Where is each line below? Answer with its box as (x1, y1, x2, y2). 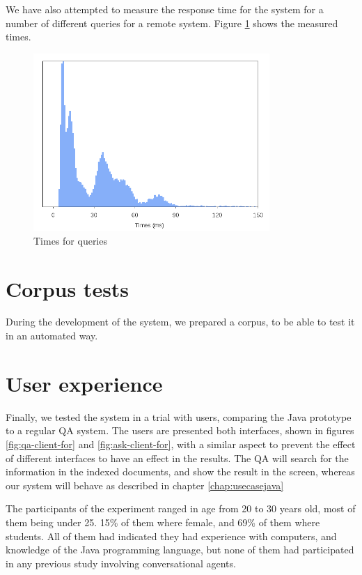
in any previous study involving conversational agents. (6, 555, 236, 570)
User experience (6, 369, 163, 397)
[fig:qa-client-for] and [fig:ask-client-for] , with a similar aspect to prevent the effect (6, 436, 356, 451)
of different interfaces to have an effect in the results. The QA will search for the (6, 450, 349, 465)
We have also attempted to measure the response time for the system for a (6, 2, 324, 16)
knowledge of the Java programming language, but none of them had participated (6, 542, 354, 557)
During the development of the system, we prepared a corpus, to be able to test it (6, 314, 355, 329)
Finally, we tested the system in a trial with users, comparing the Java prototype (6, 409, 352, 424)
